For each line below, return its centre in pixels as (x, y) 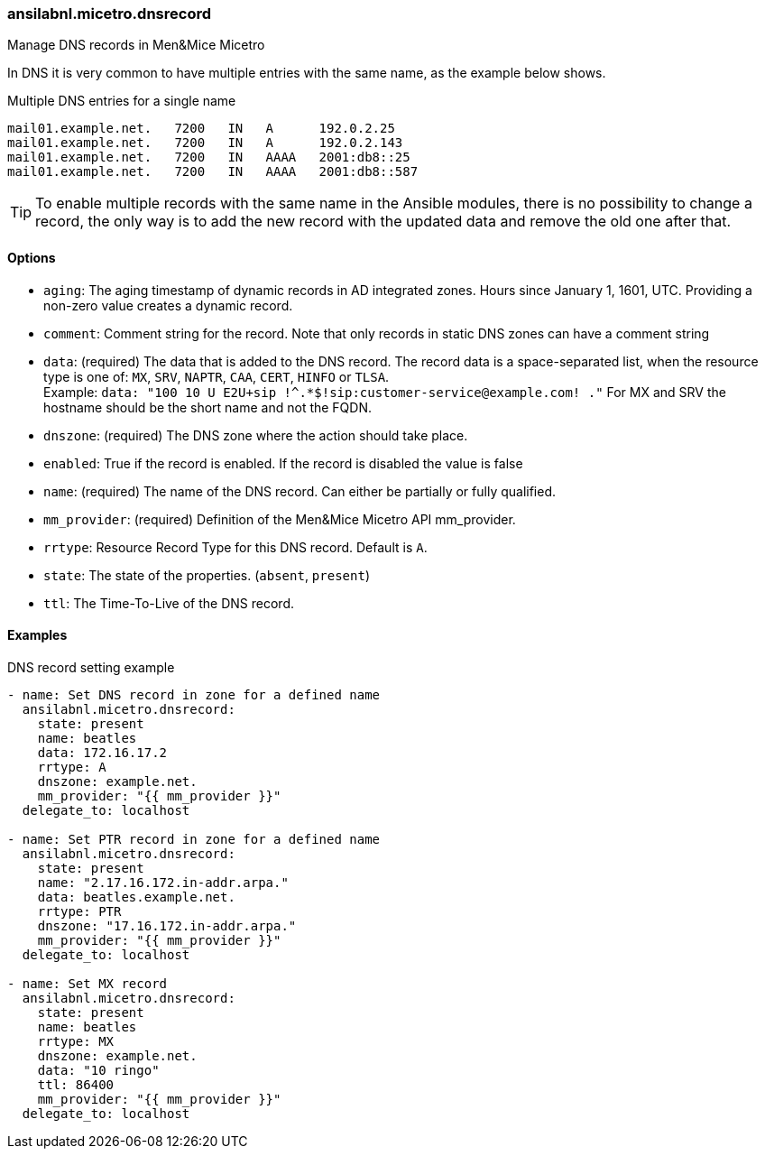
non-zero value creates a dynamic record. (168, 305)
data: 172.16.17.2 (102, 752)
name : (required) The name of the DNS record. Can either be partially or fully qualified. (300, 491)
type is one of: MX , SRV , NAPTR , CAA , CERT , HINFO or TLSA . (217, 376)
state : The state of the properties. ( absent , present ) (207, 575)
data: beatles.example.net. (136, 897)
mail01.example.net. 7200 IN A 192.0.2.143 (205, 143)
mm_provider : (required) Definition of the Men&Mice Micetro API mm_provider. (280, 519)
